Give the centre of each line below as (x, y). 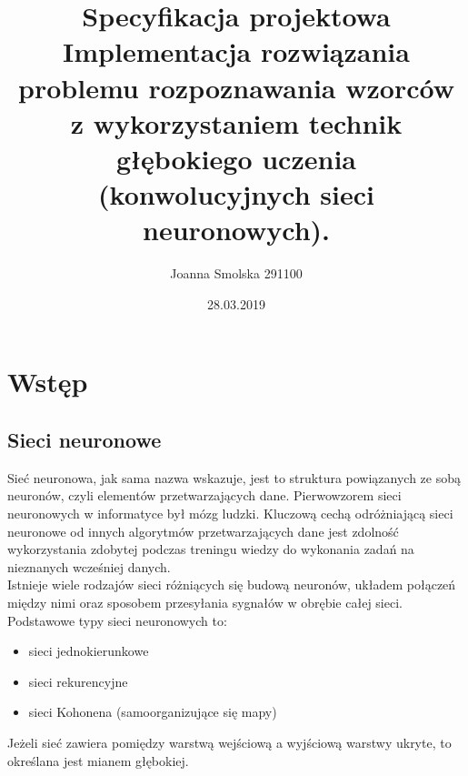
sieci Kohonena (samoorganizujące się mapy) (153, 712)
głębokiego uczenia (236, 158)
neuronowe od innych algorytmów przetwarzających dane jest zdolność (203, 531)
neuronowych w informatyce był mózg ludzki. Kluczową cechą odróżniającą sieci (230, 514)
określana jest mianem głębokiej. (98, 760)
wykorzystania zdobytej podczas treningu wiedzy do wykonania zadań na (211, 549)
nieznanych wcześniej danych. (89, 566)
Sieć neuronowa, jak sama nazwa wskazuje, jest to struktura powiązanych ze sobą (234, 477)
